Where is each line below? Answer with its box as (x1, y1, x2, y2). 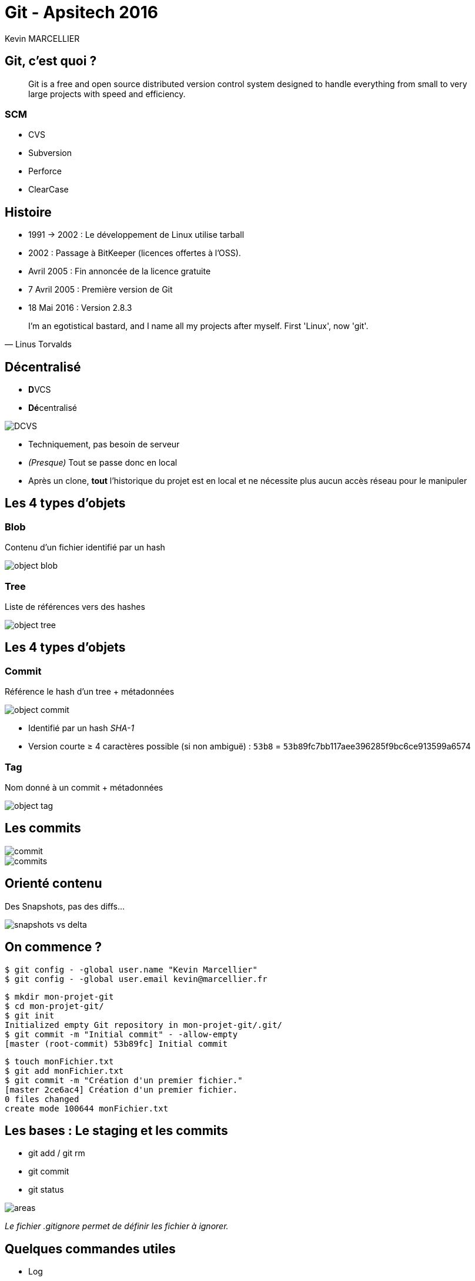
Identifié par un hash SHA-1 (28, 723, 135, 734)
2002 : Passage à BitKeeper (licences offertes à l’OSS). (28, 248, 241, 258)
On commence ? (5, 940, 102, 955)
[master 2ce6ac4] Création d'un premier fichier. (5, 1084, 238, 1094)
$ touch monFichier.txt (5, 1056, 114, 1066)
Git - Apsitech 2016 (5, 2, 159, 22)
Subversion (28, 148, 72, 158)
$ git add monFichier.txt (5, 1066, 124, 1076)
